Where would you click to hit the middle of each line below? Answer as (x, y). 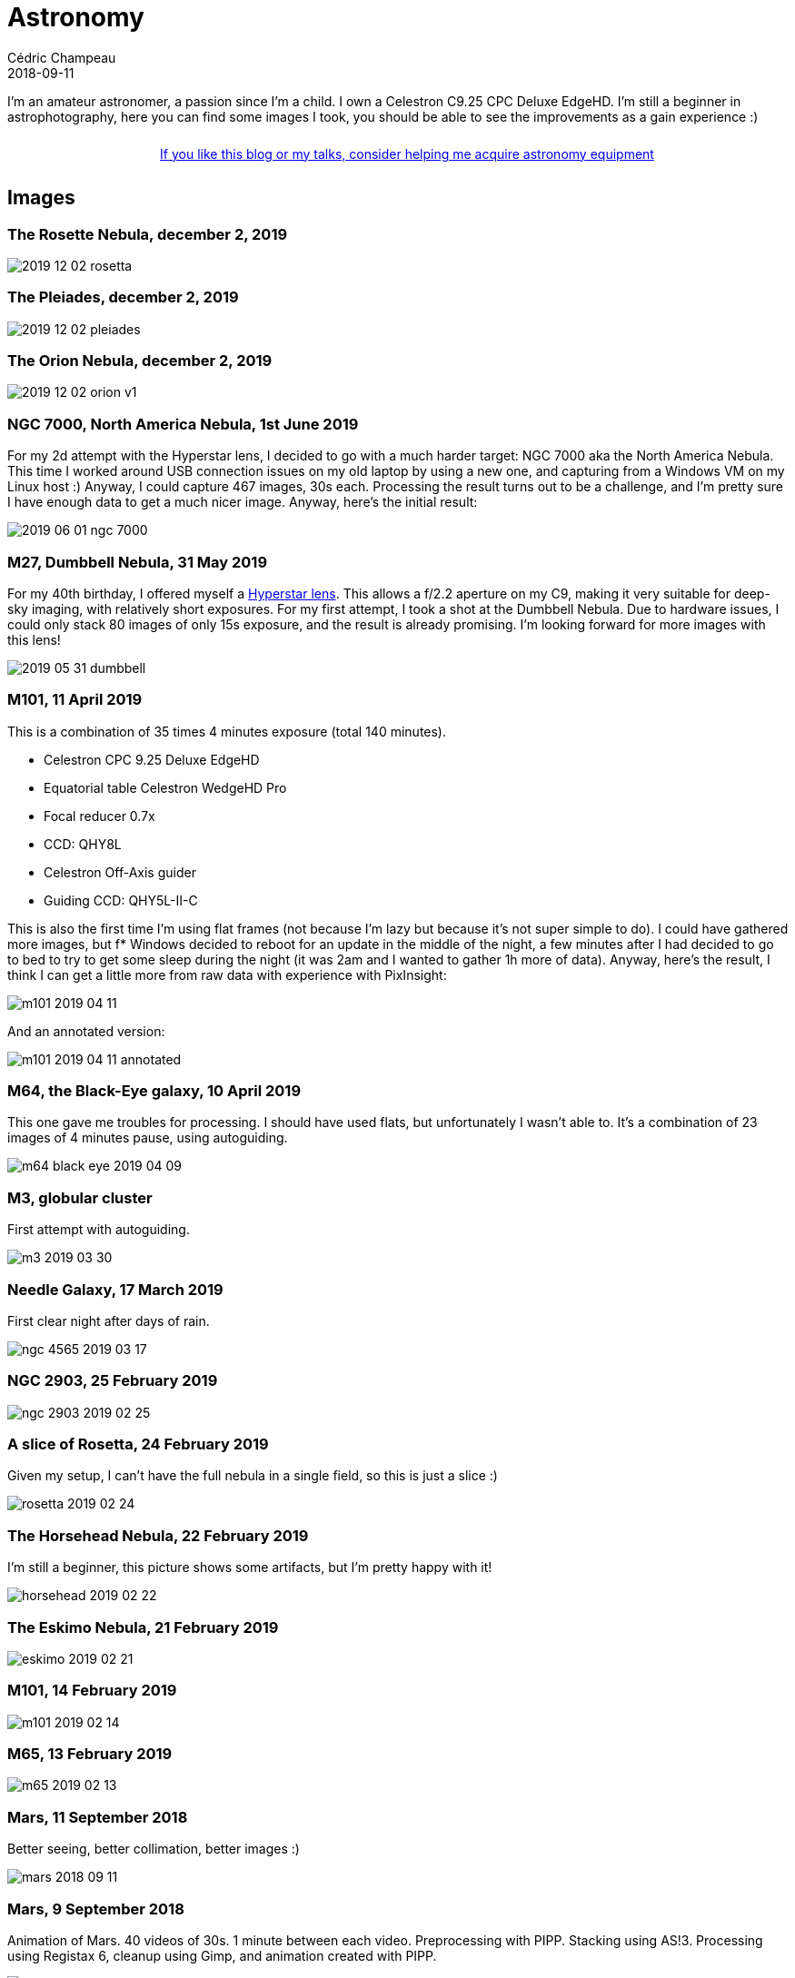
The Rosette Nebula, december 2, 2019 (148, 234)
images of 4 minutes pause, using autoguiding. (148, 1138)
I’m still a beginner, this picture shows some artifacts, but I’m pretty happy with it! (250, 1568)
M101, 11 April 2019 (75, 700)
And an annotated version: (86, 1031)
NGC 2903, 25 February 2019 (113, 1381)
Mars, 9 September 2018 (96, 1909)
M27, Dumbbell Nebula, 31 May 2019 (138, 562)
